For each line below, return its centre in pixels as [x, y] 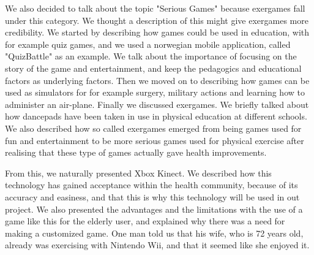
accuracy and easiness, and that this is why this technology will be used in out [152, 196]
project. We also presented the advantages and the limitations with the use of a [154, 209]
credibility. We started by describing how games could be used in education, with [157, 32]
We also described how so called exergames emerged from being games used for [153, 128]
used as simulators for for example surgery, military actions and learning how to [155, 92]
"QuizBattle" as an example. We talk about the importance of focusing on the [151, 56]
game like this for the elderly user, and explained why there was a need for [145, 221]
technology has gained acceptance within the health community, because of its [151, 185]
